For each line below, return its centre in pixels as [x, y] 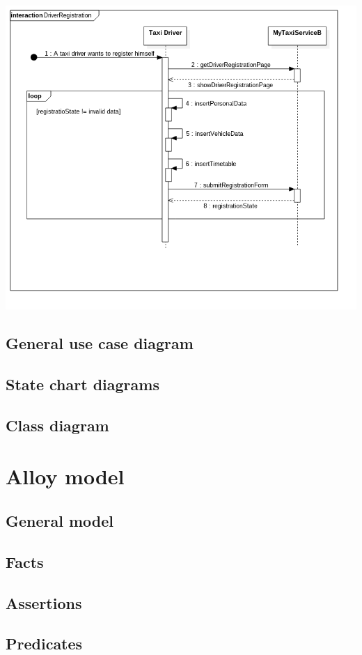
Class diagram [57, 425]
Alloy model [65, 476]
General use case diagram [100, 343]
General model [60, 520]
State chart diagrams [82, 384]
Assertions [44, 602]
